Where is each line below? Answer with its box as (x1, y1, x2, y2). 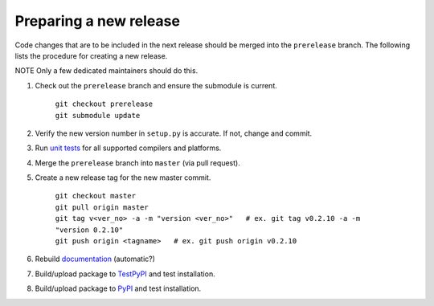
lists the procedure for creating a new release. (14, 51, 168, 60)
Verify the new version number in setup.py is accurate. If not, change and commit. (35, 129, 313, 138)
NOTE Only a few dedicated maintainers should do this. (14, 66, 199, 75)
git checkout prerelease (55, 100, 153, 108)
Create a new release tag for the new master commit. (35, 173, 211, 182)
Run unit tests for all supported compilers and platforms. (35, 143, 222, 153)
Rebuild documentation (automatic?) (35, 254, 156, 264)
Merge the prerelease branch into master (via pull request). (35, 157, 240, 168)
